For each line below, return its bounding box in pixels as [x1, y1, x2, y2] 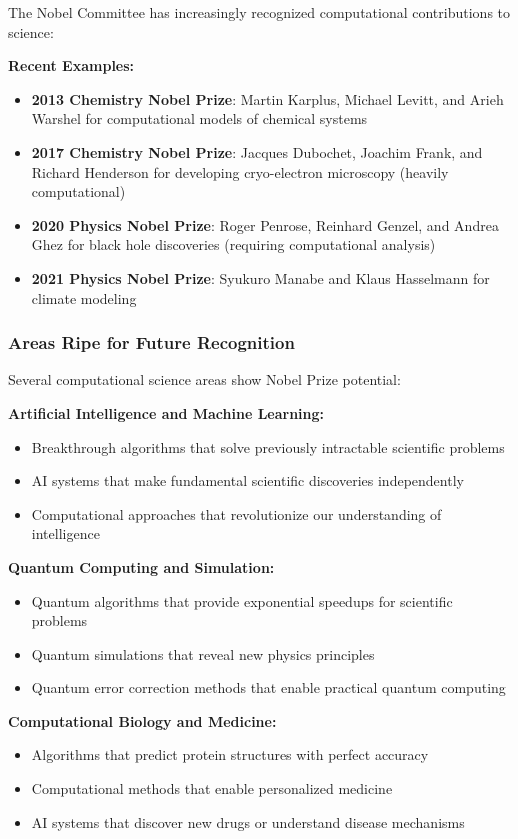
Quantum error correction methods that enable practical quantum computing [31, 677, 506, 698]
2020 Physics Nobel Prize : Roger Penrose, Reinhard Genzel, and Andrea [31, 214, 499, 235]
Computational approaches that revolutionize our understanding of [31, 503, 442, 524]
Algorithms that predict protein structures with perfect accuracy [31, 744, 429, 765]
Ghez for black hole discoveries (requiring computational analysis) [31, 234, 436, 255]
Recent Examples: [8, 55, 135, 76]
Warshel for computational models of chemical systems [31, 108, 368, 129]
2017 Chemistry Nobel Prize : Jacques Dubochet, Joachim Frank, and [31, 141, 483, 162]
